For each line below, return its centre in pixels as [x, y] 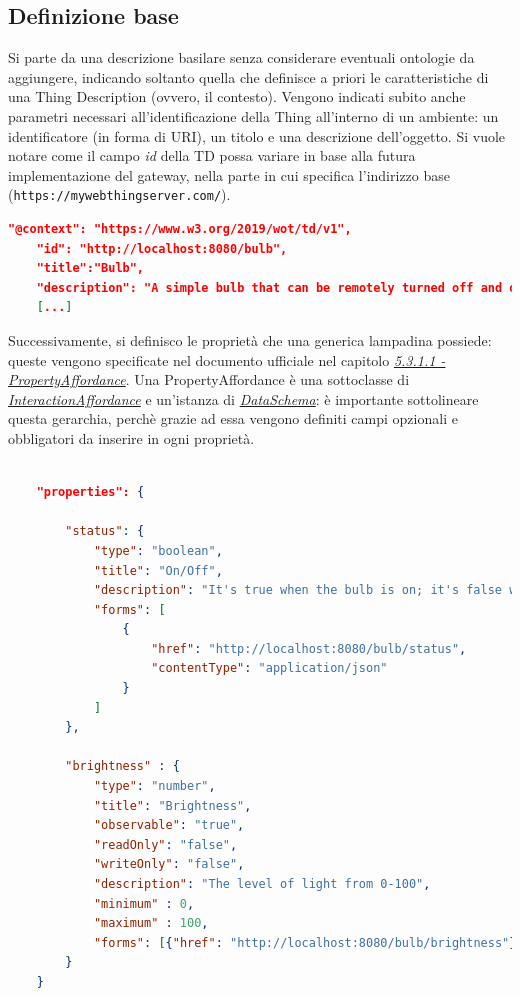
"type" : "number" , [154, 786]
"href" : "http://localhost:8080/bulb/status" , [309, 648]
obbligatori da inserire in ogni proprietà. [131, 437]
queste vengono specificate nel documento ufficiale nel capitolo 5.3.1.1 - [227, 359]
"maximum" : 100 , [151, 923]
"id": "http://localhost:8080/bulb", [162, 248]
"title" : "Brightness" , [172, 805]
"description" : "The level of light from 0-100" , [262, 884]
